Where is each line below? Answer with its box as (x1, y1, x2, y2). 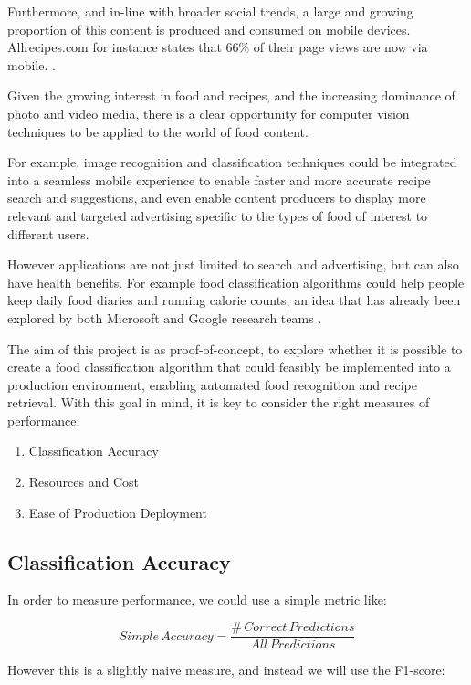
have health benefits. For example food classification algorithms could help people (7, 272, 465, 291)
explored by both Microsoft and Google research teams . (7, 308, 322, 327)
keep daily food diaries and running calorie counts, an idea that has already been (7, 290, 461, 310)
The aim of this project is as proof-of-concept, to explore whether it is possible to (7, 339, 463, 358)
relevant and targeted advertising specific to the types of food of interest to (7, 205, 428, 225)
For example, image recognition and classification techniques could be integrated (7, 153, 457, 172)
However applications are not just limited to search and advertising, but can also (7, 255, 459, 274)
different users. (7, 224, 89, 243)
